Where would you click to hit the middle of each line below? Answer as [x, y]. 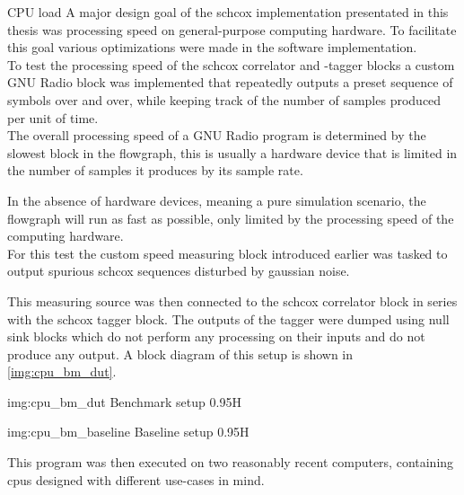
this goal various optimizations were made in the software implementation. [212, 47]
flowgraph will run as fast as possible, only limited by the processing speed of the [231, 218]
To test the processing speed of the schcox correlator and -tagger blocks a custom [231, 64]
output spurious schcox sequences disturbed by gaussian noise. [179, 271]
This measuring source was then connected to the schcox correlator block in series [232, 301]
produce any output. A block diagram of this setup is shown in [180, 354]
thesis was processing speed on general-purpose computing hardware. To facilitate [232, 29]
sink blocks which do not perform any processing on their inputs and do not [216, 336]
